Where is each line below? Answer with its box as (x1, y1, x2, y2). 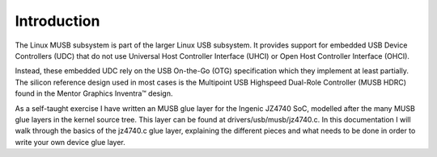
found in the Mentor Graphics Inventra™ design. (15, 89, 173, 98)
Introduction (15, 12, 100, 30)
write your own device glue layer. (15, 137, 125, 147)
